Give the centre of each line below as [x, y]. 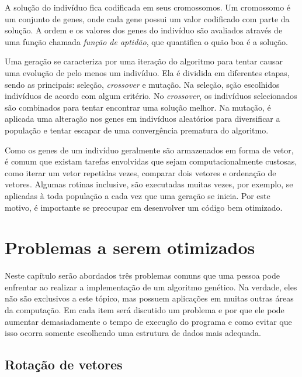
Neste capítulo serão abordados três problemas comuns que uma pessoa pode [142, 275]
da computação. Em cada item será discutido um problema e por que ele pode [145, 310]
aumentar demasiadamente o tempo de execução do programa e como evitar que [148, 321]
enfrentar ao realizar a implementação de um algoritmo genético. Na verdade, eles [151, 287]
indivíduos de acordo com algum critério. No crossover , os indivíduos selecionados [151, 96]
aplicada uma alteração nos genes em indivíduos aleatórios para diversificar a [143, 119]
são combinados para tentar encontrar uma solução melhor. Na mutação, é [138, 107]
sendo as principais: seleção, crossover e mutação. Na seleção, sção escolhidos [142, 84]
